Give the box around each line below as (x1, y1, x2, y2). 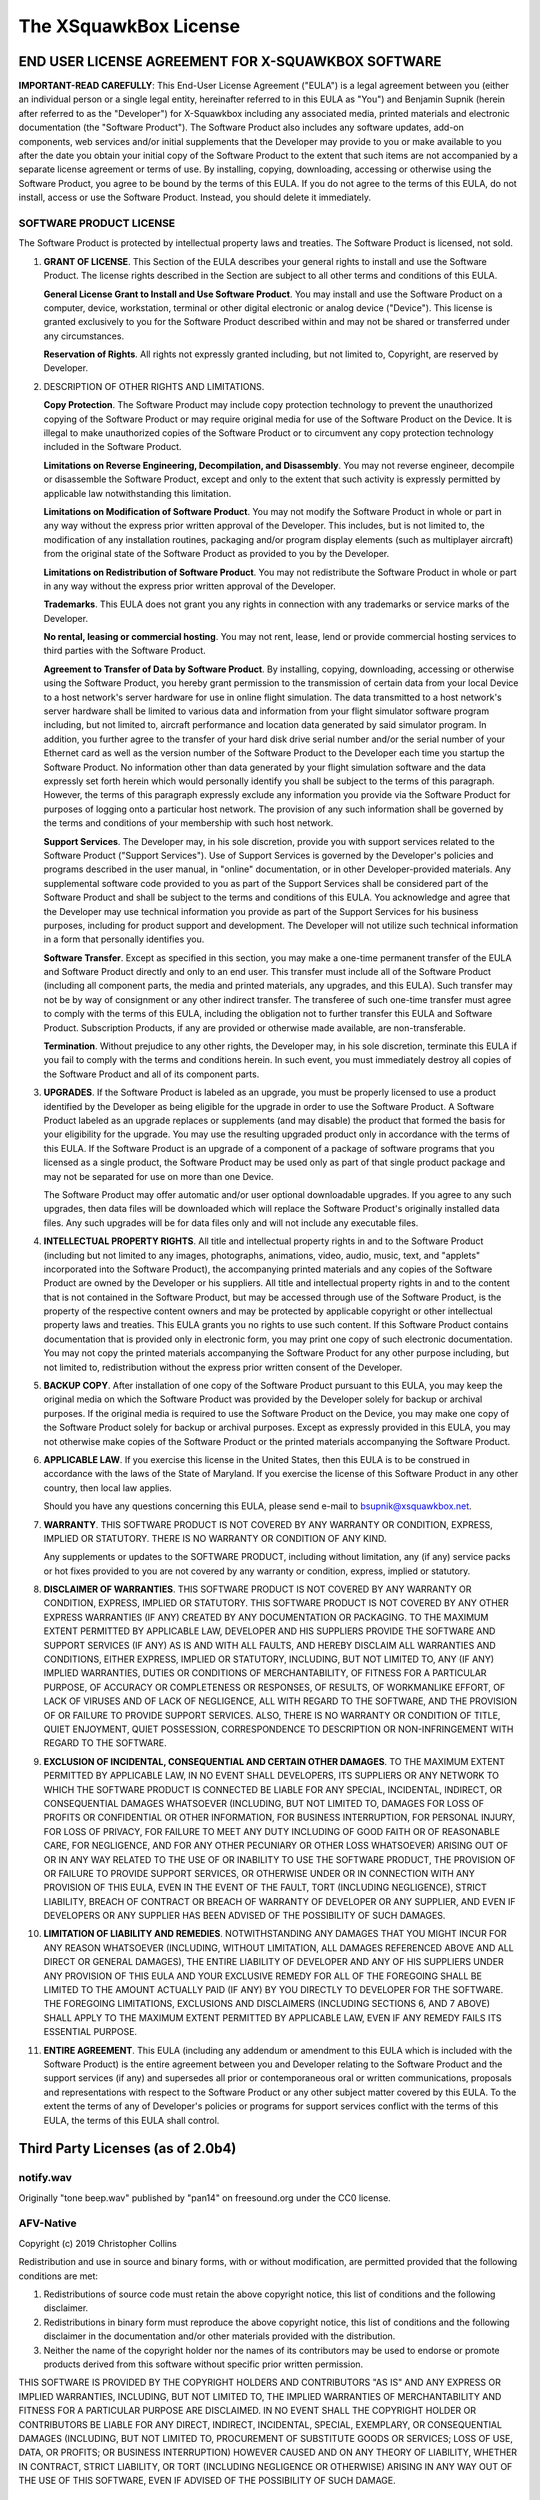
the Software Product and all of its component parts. (43, 1068, 260, 1080)
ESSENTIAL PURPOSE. (43, 2026, 138, 2038)
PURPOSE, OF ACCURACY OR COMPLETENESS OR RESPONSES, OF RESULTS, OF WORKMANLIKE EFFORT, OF (43, 1681, 506, 1693)
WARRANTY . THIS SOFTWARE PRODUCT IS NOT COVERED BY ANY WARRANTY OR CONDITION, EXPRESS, (43, 1518, 494, 1530)
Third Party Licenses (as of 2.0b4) (18, 2140, 237, 2157)
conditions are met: (18, 2270, 99, 2282)
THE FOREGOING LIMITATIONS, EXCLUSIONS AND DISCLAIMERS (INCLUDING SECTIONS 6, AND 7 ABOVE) (43, 1998, 490, 2010)
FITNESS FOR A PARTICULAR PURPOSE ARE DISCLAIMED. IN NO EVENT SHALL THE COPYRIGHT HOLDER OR (18, 2405, 477, 2417)
